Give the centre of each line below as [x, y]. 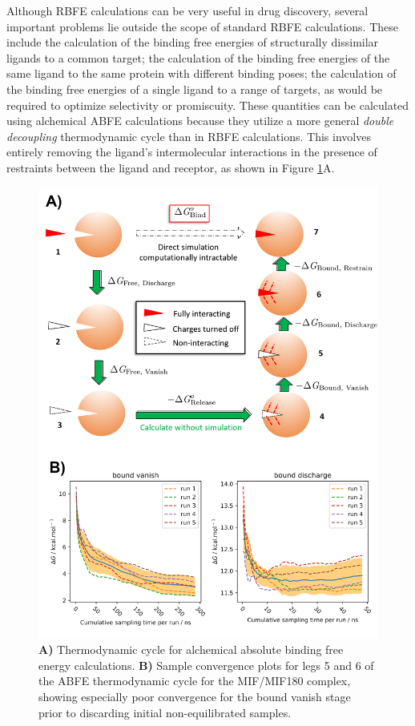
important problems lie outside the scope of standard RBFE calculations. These [203, 26]
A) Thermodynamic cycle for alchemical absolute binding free [191, 649]
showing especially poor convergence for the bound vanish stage [195, 697]
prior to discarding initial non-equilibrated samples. [165, 712]
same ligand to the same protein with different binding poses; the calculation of [201, 73]
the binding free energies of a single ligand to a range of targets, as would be [195, 89]
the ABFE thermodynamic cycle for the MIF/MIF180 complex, [195, 681]
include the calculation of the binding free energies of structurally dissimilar [193, 42]
